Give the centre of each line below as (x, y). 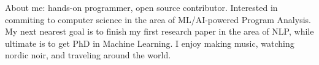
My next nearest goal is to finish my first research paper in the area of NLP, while (159, 31)
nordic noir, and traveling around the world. (88, 55)
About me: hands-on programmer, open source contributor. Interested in (141, 7)
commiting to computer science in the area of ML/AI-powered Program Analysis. (158, 19)
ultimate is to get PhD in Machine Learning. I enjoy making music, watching (150, 43)
